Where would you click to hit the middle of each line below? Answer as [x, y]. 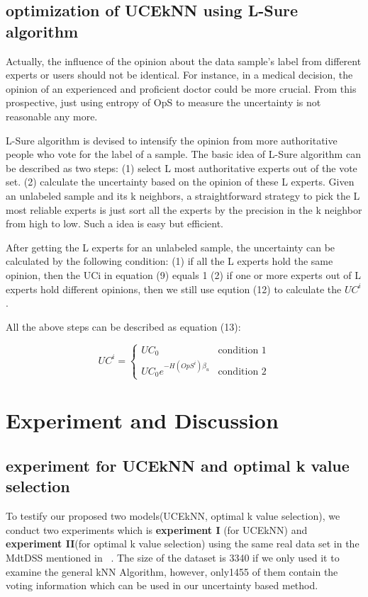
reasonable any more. [52, 116]
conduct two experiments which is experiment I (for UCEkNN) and [157, 529]
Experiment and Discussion [142, 420]
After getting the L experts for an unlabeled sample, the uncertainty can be [171, 247]
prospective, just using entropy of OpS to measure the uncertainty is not [163, 102]
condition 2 [242, 371]
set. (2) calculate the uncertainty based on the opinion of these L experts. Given [180, 182]
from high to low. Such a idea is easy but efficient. [115, 223]
